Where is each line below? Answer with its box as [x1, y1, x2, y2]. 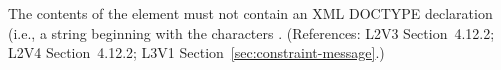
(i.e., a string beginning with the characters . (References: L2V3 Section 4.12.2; [8, 22, 495, 43]
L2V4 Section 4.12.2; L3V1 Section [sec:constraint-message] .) [8, 42, 385, 63]
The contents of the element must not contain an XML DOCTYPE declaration [8, 3, 493, 23]
